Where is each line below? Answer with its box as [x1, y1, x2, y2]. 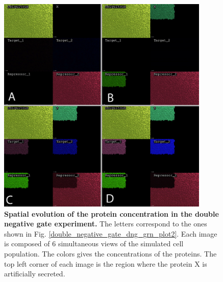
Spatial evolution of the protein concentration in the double [4, 208, 219, 219]
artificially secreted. [4, 268, 65, 279]
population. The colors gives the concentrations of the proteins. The [4, 248, 217, 259]
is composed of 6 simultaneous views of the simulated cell [4, 238, 184, 249]
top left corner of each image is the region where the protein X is [4, 258, 207, 269]
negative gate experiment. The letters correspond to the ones [4, 218, 207, 229]
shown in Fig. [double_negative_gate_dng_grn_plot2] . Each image [4, 228, 217, 239]
